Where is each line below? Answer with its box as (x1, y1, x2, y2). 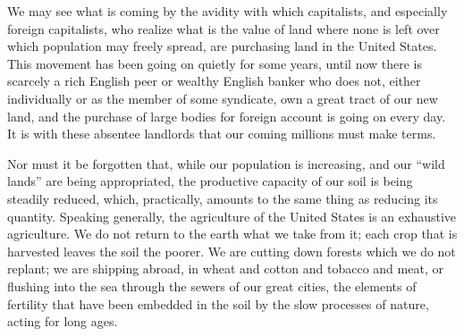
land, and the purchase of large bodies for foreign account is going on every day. (7, 106, 446, 125)
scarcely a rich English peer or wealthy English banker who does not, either (7, 71, 421, 90)
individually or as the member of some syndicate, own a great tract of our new (7, 88, 438, 107)
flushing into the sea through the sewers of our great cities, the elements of (7, 276, 417, 295)
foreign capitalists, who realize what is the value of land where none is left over (7, 19, 440, 38)
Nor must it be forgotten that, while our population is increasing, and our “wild (7, 154, 445, 172)
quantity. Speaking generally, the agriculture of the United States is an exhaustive (7, 206, 457, 225)
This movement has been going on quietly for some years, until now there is (7, 54, 423, 72)
